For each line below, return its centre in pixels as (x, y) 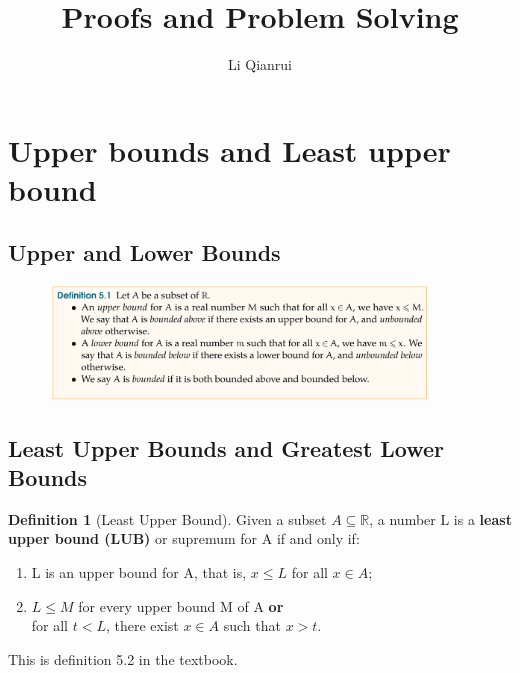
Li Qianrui (260, 64)
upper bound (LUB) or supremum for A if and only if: (184, 538)
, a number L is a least (440, 518)
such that (252, 625)
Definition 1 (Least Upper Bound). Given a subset (167, 518)
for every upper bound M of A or (181, 605)
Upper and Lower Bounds (144, 252)
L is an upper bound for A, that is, (139, 572)
